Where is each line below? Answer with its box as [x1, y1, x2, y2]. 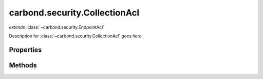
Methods [9, 61, 37, 69]
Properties [9, 46, 42, 54]
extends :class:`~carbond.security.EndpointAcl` [9, 24, 105, 30]
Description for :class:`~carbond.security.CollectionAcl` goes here [9, 33, 142, 39]
